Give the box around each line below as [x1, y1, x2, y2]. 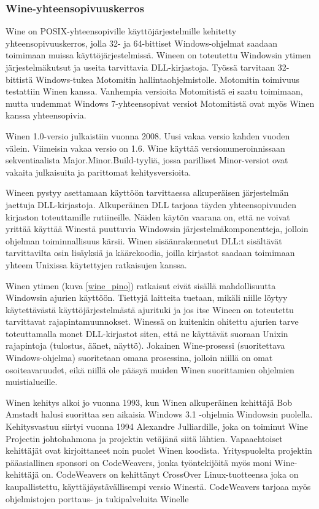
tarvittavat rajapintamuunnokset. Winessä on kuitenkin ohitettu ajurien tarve [6, 315, 299, 328]
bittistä [6, 72, 33, 85]
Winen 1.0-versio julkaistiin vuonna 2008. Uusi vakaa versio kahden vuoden [6, 129, 290, 142]
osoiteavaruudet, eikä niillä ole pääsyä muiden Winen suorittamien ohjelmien [6, 363, 294, 376]
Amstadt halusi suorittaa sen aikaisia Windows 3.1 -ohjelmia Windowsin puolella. [6, 408, 313, 421]
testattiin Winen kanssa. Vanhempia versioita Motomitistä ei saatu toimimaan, [6, 85, 303, 98]
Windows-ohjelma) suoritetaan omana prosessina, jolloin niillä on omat [6, 351, 273, 364]
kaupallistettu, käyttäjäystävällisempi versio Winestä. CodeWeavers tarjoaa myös [6, 480, 311, 492]
